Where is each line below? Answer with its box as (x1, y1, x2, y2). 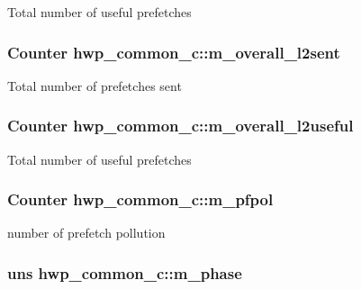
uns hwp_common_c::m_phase (7, 261, 242, 284)
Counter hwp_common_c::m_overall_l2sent (7, 41, 340, 63)
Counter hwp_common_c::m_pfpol (7, 188, 274, 211)
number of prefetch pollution (7, 223, 166, 242)
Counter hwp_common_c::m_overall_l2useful (7, 114, 354, 137)
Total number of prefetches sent (7, 76, 182, 95)
